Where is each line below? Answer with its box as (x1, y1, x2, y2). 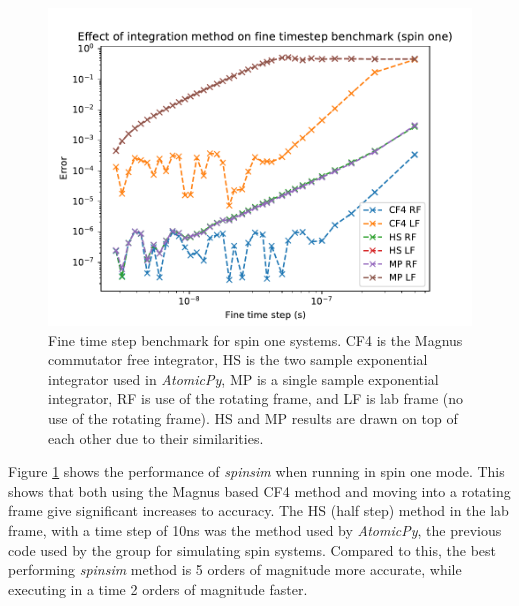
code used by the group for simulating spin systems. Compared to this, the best (8, 539, 496, 560)
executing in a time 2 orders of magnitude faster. (8, 578, 308, 599)
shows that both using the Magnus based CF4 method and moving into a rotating (8, 480, 511, 501)
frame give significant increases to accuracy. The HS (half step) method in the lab (8, 500, 509, 521)
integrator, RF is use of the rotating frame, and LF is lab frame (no (48, 388, 463, 409)
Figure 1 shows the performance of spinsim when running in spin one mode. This (8, 461, 505, 482)
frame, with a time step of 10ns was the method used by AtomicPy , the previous (8, 519, 502, 540)
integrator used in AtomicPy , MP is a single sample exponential (48, 368, 439, 389)
